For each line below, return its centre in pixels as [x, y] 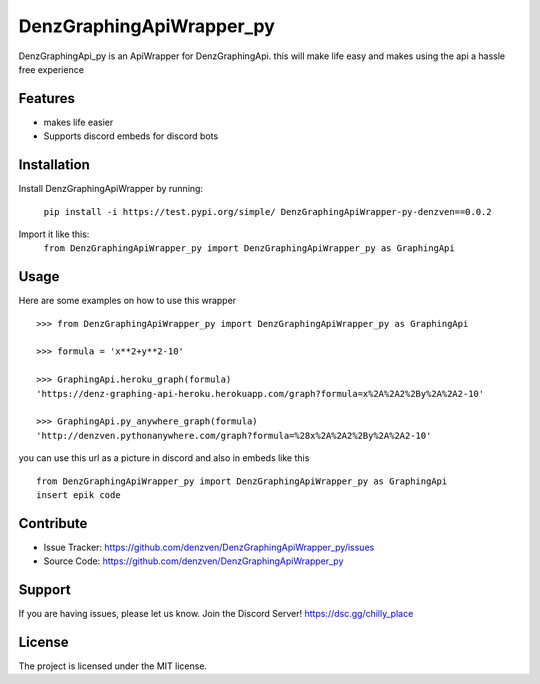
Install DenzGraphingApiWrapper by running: [111, 189]
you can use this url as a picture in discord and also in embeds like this [164, 458]
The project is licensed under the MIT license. [113, 666]
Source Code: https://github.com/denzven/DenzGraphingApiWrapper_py [193, 561]
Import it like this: [54, 234]
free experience [51, 69]
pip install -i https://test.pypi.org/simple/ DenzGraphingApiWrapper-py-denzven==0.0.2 [267, 211]
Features [46, 98]
